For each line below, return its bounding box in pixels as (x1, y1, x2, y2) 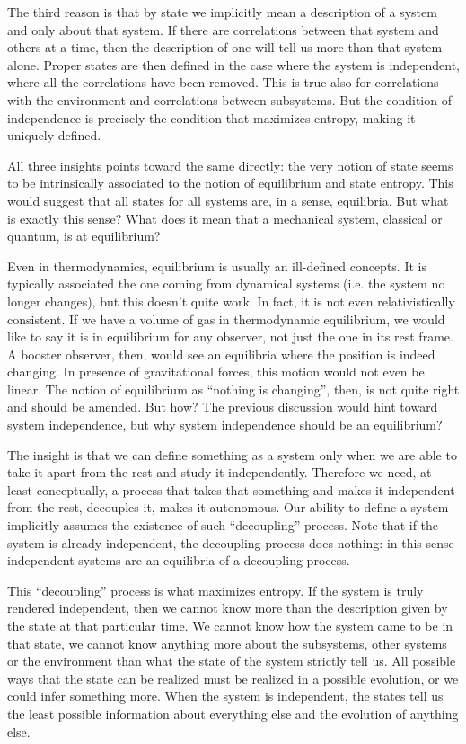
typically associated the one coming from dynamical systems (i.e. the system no (7, 274, 445, 293)
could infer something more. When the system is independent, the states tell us (7, 686, 444, 705)
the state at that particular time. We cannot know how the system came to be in (7, 616, 453, 634)
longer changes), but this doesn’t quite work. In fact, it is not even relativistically (7, 291, 455, 310)
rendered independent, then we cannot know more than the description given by (7, 598, 448, 617)
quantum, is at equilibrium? (7, 226, 161, 245)
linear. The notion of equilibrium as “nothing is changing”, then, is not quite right (7, 379, 460, 398)
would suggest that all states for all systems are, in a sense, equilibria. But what (7, 190, 449, 209)
